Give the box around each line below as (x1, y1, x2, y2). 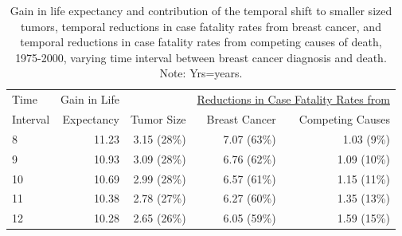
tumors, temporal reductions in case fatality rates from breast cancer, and (20, 18, 381, 34)
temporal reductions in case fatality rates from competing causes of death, (20, 33, 382, 50)
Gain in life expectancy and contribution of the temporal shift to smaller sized (10, 2, 392, 18)
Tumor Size (130, 111, 186, 128)
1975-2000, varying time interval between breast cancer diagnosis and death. (15, 49, 387, 65)
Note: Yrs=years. (159, 65, 243, 81)
